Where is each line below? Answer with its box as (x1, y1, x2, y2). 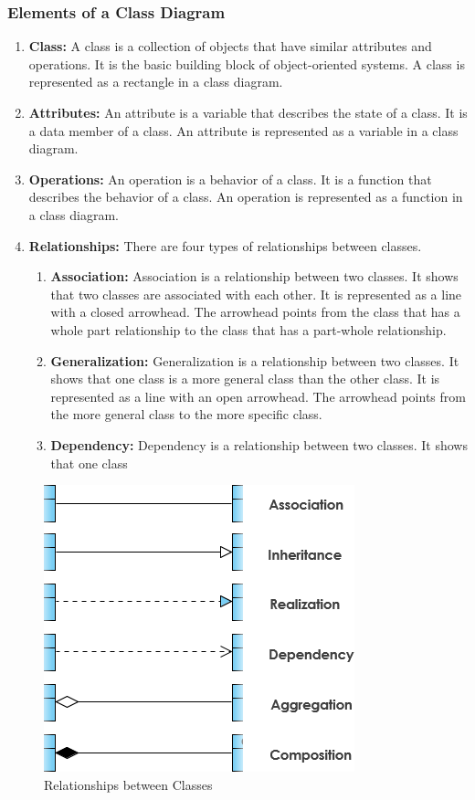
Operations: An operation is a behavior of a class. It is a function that (28, 169, 432, 188)
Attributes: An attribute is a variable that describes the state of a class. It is (28, 103, 468, 121)
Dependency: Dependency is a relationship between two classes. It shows (50, 435, 468, 454)
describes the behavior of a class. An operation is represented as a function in (28, 187, 463, 206)
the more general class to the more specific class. (50, 405, 322, 424)
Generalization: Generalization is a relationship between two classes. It (50, 351, 459, 370)
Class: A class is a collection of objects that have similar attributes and (28, 37, 432, 56)
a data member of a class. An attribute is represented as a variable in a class (28, 121, 459, 140)
